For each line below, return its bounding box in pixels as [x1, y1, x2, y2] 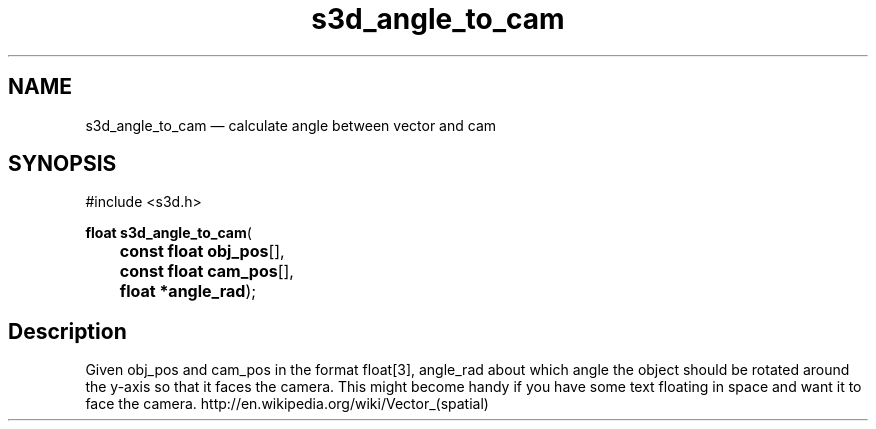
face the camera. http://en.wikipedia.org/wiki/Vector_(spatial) [85, 395, 489, 413]
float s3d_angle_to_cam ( [85, 224, 252, 242]
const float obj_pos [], [119, 241, 285, 262]
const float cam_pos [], [119, 261, 294, 282]
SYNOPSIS [8, 151, 117, 177]
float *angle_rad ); [119, 281, 257, 302]
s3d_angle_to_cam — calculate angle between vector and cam [85, 116, 497, 134]
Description [8, 318, 127, 344]
